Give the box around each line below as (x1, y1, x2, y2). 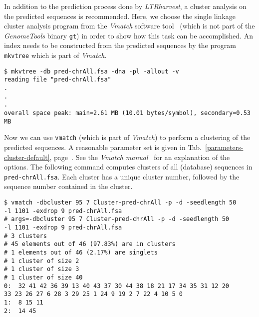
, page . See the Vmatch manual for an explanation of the (49, 151, 230, 162)
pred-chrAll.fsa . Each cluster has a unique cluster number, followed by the (4, 171, 240, 181)
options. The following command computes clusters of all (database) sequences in (4, 161, 253, 172)
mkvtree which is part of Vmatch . (4, 50, 107, 60)
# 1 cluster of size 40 (4, 273, 83, 281)
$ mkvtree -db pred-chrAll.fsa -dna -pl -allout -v (4, 67, 179, 75)
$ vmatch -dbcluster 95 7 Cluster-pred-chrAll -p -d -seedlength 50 (4, 198, 237, 206)
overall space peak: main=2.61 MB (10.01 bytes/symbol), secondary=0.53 (4, 109, 251, 116)
